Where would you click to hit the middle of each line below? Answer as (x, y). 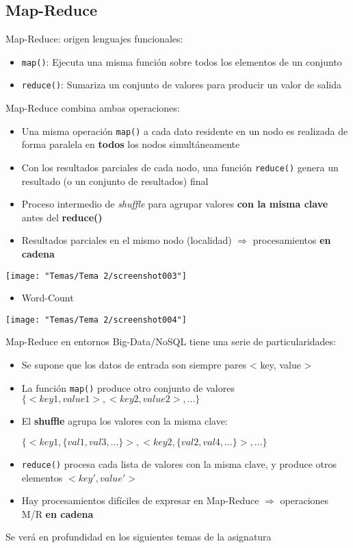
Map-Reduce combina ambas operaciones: (93, 108)
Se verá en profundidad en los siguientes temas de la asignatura (139, 537)
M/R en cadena (57, 513)
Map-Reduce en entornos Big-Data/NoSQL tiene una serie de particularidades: (171, 341)
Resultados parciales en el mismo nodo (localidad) (127, 240)
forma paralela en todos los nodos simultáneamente (131, 144)
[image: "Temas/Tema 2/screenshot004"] (96, 320)
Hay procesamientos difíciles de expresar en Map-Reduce (140, 500)
